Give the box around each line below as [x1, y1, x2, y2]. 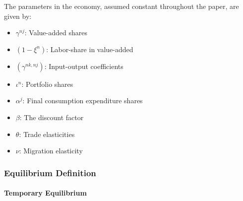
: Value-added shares [24, 27, 87, 38]
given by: [4, 10, 32, 21]
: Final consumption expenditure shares [22, 95, 143, 106]
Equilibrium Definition [4, 166, 96, 179]
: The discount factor [19, 112, 84, 122]
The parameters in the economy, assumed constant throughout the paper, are [4, 1, 239, 11]
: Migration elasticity [19, 145, 83, 156]
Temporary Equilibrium [4, 188, 87, 198]
